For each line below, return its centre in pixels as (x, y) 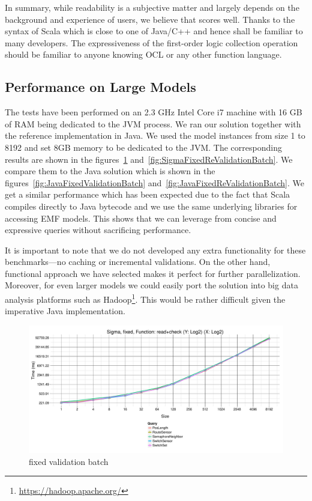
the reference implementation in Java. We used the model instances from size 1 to (155, 135)
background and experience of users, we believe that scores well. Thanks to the (150, 19)
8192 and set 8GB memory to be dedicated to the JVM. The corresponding (143, 147)
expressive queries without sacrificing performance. (98, 230)
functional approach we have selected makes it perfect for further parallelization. (153, 273)
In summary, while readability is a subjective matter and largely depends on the (152, 7)
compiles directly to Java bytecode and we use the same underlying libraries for (151, 206)
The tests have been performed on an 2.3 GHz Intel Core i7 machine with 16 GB (154, 112)
